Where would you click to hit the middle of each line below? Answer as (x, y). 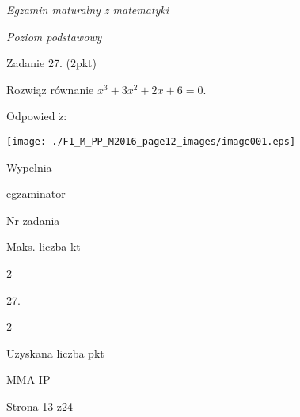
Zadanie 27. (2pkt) (51, 63)
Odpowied (31, 116)
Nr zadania (33, 220)
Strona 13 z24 (40, 406)
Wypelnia (29, 167)
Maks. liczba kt (44, 246)
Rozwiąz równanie (50, 89)
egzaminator (36, 193)
